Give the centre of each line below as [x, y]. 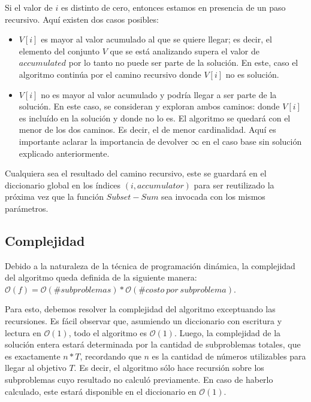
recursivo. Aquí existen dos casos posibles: [82, 19]
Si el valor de [29, 7]
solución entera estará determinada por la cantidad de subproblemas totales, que [153, 344]
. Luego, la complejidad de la [227, 332]
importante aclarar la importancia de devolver [103, 141]
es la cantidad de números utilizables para [229, 356]
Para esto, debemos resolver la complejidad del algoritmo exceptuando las [140, 309]
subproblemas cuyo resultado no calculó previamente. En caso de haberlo [139, 380]
